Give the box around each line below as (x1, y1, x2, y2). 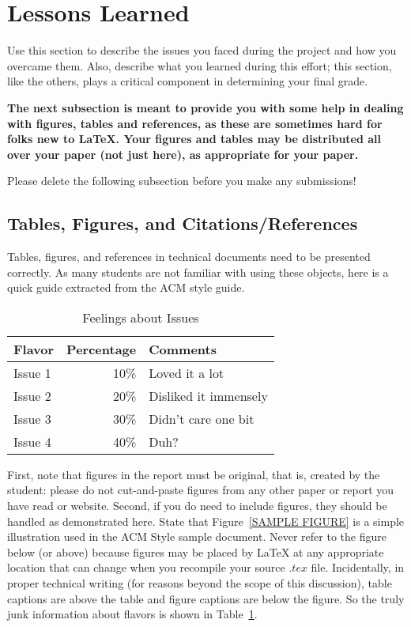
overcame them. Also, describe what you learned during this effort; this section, (7, 57, 392, 74)
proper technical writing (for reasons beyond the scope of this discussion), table (7, 575, 392, 591)
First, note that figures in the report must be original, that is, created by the (7, 466, 380, 482)
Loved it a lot (149, 363, 224, 382)
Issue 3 (13, 409, 51, 428)
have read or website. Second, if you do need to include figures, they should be (7, 497, 387, 514)
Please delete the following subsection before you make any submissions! (7, 172, 356, 189)
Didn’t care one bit (149, 409, 255, 428)
